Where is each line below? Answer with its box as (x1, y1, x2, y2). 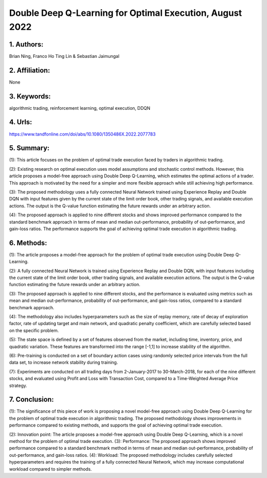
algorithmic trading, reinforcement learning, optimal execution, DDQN (9, 105, 151, 111)
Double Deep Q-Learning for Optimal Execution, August (9, 7, 242, 18)
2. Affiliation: (9, 66, 50, 74)
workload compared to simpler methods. (9, 466, 92, 472)
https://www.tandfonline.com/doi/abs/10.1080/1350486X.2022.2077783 (9, 131, 156, 137)
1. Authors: (9, 40, 44, 48)
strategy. (9, 382, 27, 388)
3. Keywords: (9, 92, 51, 100)
